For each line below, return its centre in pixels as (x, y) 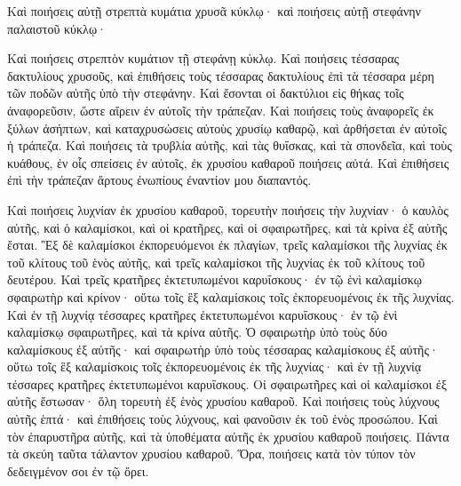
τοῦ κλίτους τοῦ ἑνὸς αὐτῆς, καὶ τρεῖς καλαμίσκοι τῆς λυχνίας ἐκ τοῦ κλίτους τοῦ (216, 262)
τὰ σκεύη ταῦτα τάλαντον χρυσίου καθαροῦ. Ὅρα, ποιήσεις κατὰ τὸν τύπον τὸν (211, 454)
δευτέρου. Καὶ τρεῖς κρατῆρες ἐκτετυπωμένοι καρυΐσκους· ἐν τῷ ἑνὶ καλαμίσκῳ (215, 279)
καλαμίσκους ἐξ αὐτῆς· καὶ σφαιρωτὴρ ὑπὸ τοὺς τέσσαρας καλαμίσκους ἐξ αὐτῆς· (223, 349)
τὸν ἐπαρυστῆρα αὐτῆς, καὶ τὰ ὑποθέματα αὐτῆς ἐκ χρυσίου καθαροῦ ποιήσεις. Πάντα (228, 436)
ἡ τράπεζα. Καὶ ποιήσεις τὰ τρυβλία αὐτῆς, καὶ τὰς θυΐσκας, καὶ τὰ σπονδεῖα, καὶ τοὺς (230, 145)
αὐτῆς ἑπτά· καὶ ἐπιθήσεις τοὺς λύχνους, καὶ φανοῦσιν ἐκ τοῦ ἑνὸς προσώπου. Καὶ (223, 419)
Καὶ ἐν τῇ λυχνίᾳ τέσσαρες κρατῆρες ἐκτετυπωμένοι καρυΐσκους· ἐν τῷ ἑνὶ (203, 314)
